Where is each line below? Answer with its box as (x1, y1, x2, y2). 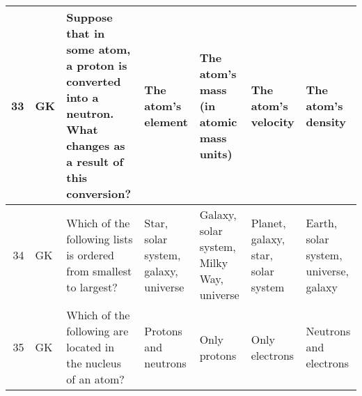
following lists (66, 230, 133, 247)
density (306, 113, 347, 130)
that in (66, 25, 105, 41)
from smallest (66, 262, 132, 279)
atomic (199, 113, 237, 130)
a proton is (66, 57, 127, 73)
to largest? (66, 278, 118, 295)
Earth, (306, 214, 338, 231)
